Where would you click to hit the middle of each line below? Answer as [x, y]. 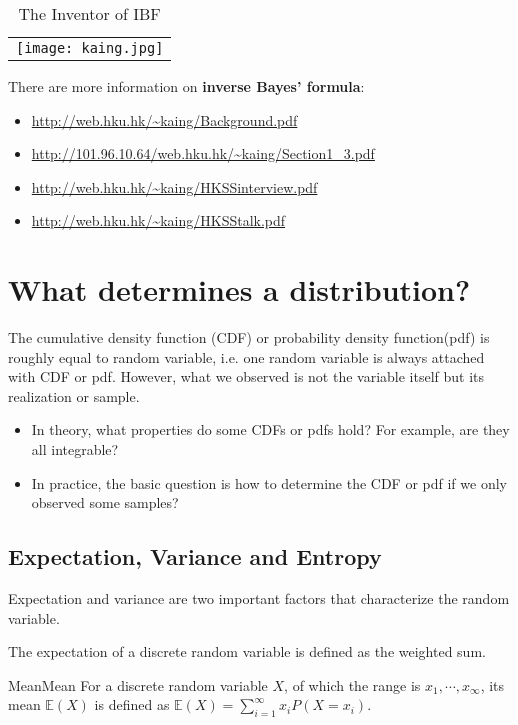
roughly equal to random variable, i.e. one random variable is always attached [246, 356]
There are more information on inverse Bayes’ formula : [186, 86]
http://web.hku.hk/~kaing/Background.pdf [164, 119]
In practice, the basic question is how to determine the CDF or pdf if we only [269, 482]
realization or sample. [74, 395]
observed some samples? [105, 502]
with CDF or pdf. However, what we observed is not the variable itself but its [246, 376]
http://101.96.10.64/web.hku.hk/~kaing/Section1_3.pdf [203, 153]
